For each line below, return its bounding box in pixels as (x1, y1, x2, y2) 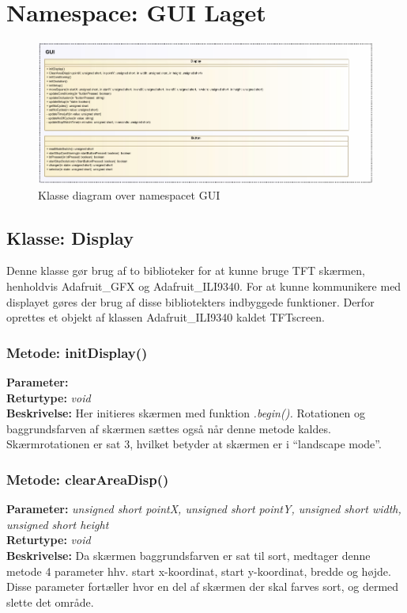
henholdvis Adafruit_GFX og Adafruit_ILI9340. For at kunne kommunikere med (6, 278, 401, 295)
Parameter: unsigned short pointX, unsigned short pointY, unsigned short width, (6, 501, 401, 517)
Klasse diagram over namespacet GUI (38, 186, 220, 203)
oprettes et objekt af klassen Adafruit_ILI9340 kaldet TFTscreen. (6, 309, 325, 326)
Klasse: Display (6, 225, 134, 249)
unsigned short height (6, 516, 109, 532)
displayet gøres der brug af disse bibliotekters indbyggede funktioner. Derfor (6, 293, 375, 310)
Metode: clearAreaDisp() (6, 469, 169, 489)
